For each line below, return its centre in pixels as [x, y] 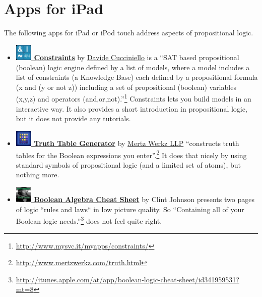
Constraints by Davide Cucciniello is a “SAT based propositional [137, 57]
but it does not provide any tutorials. [73, 118]
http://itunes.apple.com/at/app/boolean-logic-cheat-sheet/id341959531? [127, 279]
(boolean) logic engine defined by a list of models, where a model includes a [133, 67]
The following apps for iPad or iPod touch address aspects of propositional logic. [129, 33]
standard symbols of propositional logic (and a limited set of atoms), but [128, 164]
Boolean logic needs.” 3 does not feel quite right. [89, 220]
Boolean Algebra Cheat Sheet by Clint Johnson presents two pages [144, 199]
